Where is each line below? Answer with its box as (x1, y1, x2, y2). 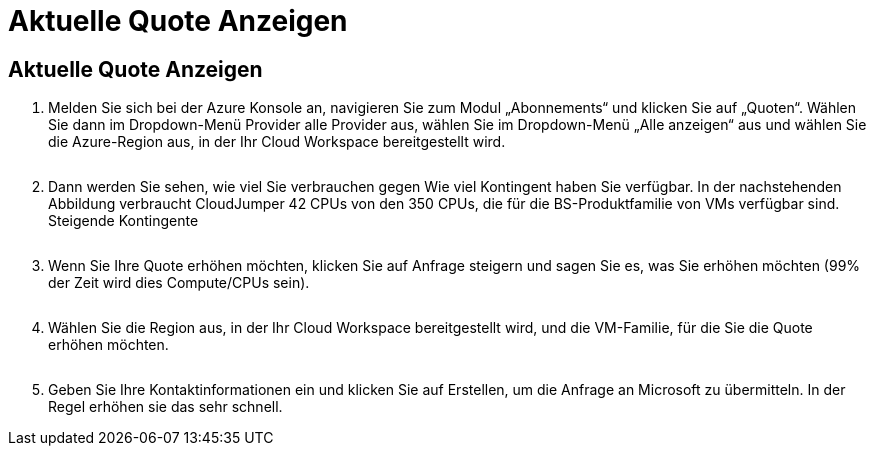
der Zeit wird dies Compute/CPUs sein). (48, 274, 310, 292)
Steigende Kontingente (48, 212, 199, 230)
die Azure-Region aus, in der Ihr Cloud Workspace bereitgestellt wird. (48, 133, 506, 151)
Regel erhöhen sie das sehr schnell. (48, 398, 283, 416)
